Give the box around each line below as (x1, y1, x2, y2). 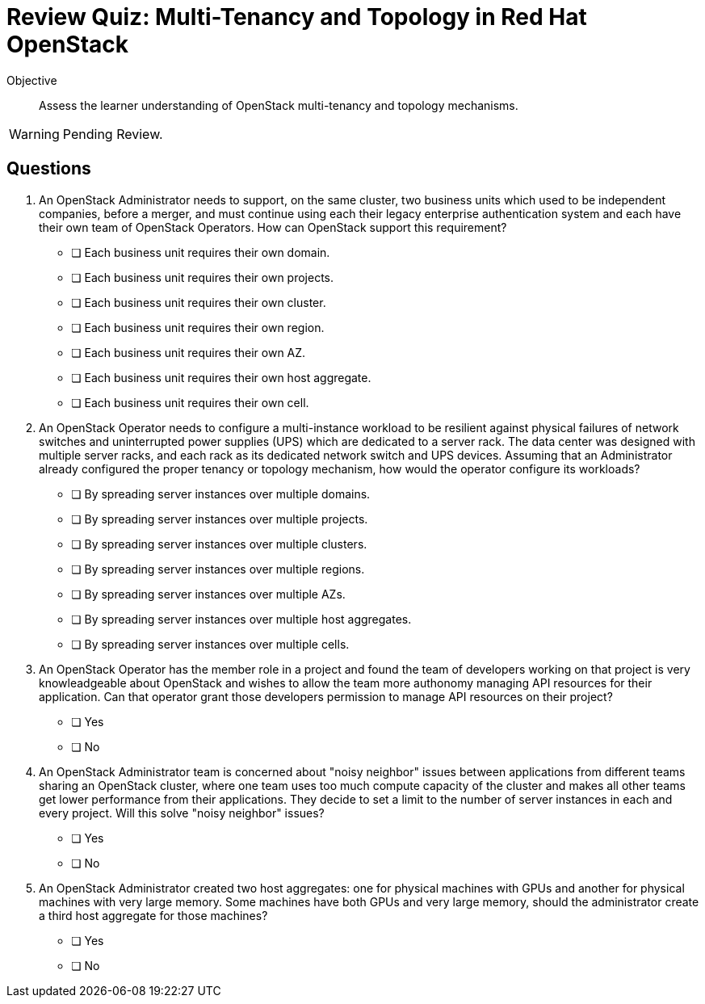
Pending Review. (62, 125, 163, 142)
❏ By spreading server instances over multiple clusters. (71, 536, 367, 551)
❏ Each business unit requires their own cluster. (71, 295, 326, 309)
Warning (9, 125, 60, 142)
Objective (6, 73, 57, 87)
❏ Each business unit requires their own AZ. (71, 345, 306, 359)
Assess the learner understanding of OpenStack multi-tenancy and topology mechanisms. (39, 98, 518, 112)
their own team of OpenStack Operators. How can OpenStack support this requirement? (39, 220, 507, 234)
